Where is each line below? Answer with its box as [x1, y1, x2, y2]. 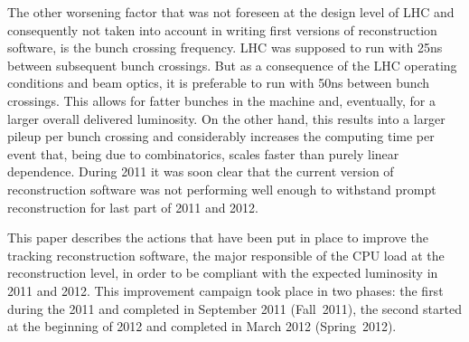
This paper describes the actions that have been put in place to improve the [7, 228, 428, 247]
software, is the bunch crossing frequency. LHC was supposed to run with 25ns [7, 38, 443, 57]
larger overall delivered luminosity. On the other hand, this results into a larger [7, 109, 446, 128]
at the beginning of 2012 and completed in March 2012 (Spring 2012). [7, 317, 397, 336]
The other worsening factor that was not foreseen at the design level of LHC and [7, 3, 455, 21]
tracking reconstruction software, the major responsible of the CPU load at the [7, 245, 445, 264]
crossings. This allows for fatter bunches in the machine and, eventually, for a [7, 90, 436, 109]
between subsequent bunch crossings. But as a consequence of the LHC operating [7, 55, 457, 74]
